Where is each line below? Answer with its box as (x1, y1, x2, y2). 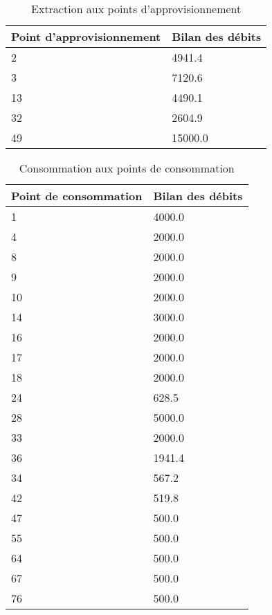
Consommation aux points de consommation (19, 160, 235, 176)
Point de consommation (11, 188, 143, 204)
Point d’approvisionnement (11, 28, 161, 44)
